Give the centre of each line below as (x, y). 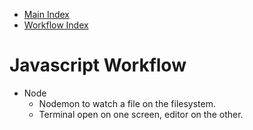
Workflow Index (56, 25)
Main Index (46, 14)
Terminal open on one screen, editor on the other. (141, 114)
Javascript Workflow (98, 65)
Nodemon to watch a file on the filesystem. (127, 103)
